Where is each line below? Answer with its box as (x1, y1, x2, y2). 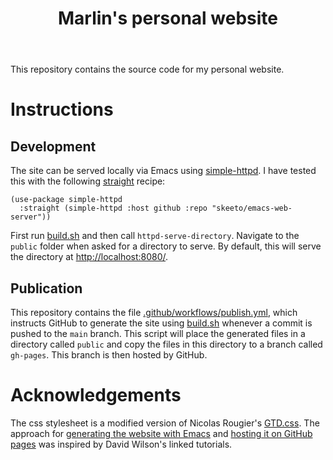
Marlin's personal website (58, 7, 278, 30)
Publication (10, 280, 83, 297)
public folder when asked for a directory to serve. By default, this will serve (10, 240, 322, 252)
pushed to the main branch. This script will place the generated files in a (10, 328, 306, 339)
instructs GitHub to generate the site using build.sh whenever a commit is (10, 317, 313, 329)
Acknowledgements (10, 384, 182, 407)
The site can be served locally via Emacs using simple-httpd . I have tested (10, 165, 317, 177)
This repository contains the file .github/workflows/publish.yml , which (10, 307, 298, 318)
